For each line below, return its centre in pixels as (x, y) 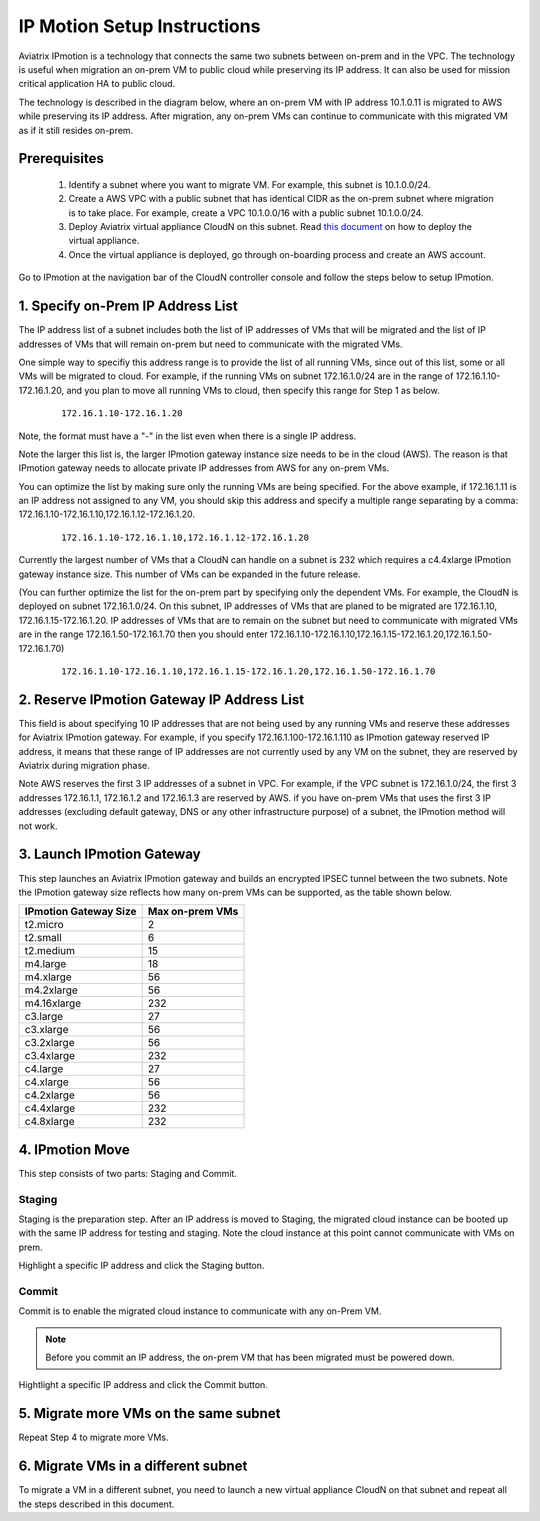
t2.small (43, 938)
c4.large (44, 1069)
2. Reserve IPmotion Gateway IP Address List (161, 699)
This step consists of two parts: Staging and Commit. (127, 1173)
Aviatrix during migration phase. (84, 766)
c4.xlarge (46, 1082)
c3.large (44, 1017)
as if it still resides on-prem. (76, 130)
